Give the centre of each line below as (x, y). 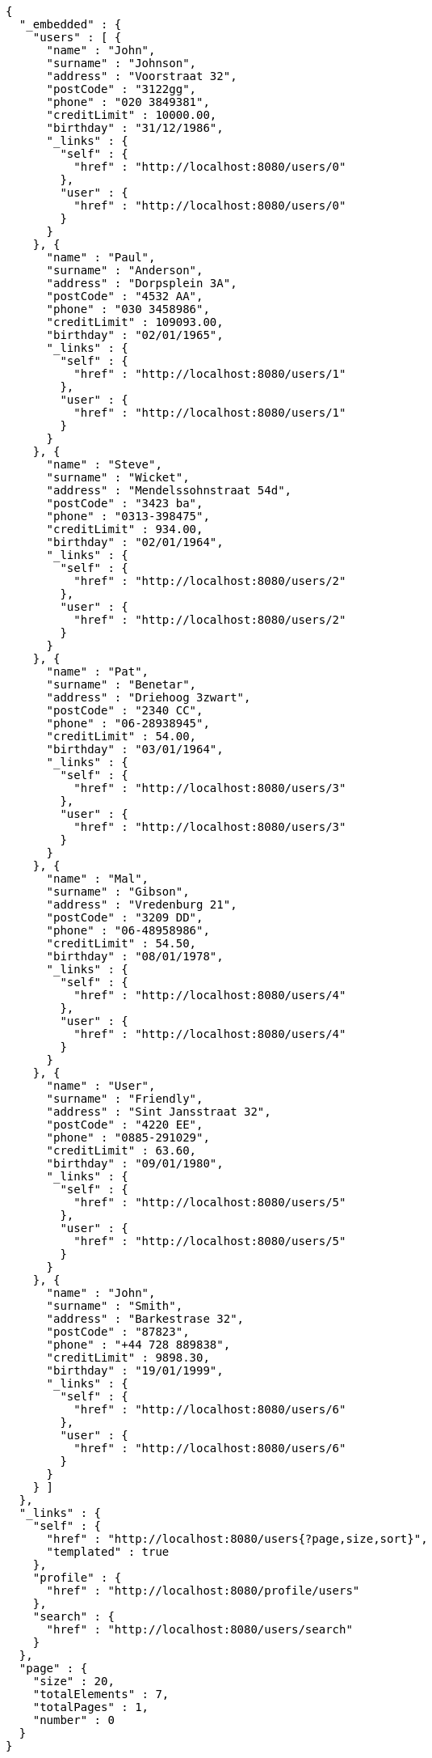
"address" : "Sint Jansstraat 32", (159, 1112)
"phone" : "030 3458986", (128, 309)
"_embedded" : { (70, 24)
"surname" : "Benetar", (122, 684)
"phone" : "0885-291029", (128, 1137)
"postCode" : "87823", (118, 1332)
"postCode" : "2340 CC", (125, 710)
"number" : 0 (73, 1720)
